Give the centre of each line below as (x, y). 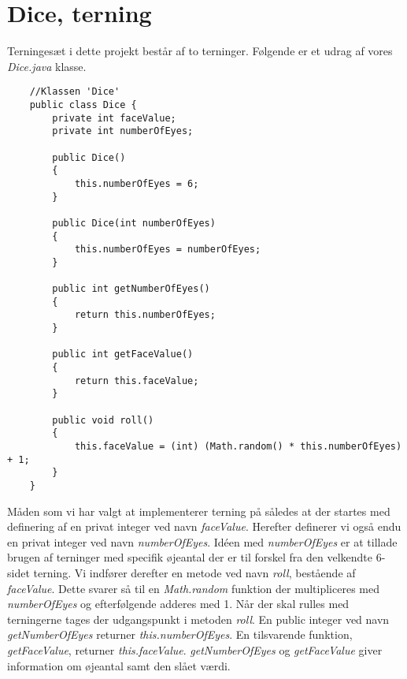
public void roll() (103, 420)
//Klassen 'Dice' (75, 92)
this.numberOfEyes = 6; (137, 183)
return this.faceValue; (137, 381)
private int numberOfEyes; (123, 131)
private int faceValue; (114, 118)
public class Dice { (83, 104)
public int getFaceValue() (123, 354)
